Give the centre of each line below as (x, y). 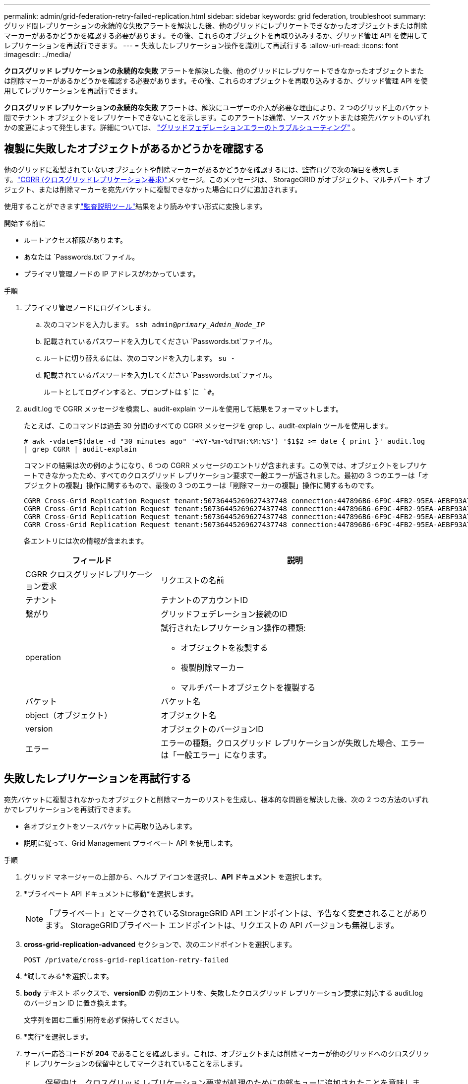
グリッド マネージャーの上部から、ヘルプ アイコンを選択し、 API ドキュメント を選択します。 (175, 877)
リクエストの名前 (193, 580)
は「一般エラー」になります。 (216, 755)
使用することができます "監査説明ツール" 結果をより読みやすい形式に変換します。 (135, 206)
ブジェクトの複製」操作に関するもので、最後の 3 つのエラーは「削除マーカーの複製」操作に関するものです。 (201, 485)
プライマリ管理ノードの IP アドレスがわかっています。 (112, 273)
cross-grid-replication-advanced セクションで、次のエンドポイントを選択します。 (160, 944)
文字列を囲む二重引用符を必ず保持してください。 (104, 1019)
